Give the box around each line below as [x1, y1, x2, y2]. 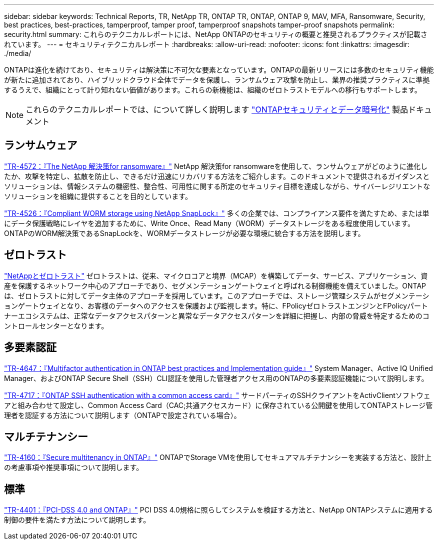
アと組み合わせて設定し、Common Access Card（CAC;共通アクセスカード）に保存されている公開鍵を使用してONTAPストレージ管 [4, 400, 433, 409]
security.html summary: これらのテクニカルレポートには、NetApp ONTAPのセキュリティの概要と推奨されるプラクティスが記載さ [4, 30, 427, 38]
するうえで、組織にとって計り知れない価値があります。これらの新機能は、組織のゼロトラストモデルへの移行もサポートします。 [4, 85, 421, 94]
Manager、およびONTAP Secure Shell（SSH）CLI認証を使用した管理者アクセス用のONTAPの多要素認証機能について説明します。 [4, 373, 428, 382]
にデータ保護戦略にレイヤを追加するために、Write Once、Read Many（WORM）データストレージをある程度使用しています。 [4, 218, 414, 227]
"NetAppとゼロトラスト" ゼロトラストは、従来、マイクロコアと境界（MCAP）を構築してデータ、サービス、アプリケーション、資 [4, 271, 428, 280]
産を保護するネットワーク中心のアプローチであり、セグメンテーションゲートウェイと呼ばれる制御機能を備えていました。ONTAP [4, 281, 426, 290]
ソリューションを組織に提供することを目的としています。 [4, 191, 192, 200]
